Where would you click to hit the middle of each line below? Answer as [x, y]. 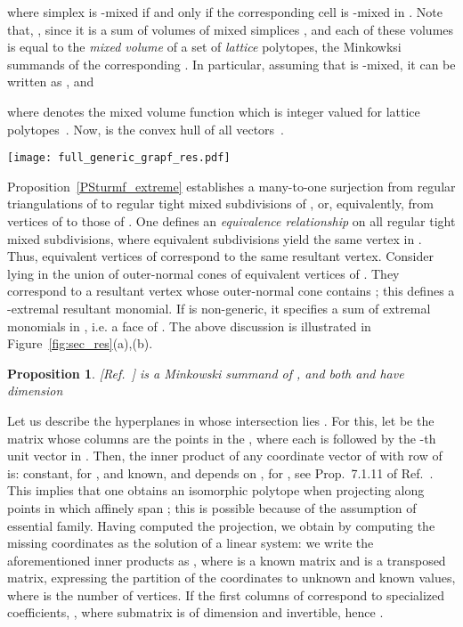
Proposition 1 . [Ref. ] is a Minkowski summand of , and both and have [206, 373]
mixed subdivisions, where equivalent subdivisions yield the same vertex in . [215, 238]
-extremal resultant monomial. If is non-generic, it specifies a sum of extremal [219, 308]
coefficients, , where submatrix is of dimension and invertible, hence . [195, 612]
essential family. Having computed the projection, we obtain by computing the [221, 525]
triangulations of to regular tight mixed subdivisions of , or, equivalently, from [220, 204]
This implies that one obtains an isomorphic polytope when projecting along [216, 490]
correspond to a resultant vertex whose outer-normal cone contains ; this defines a [231, 291]
